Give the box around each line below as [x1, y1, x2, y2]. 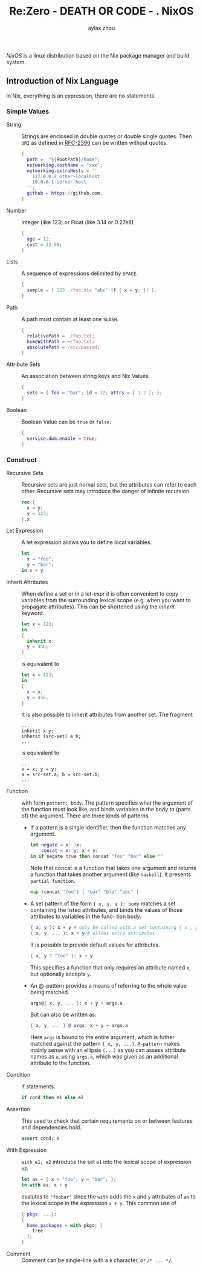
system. [6, 58, 26, 65]
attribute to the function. [30, 1059, 91, 1067]
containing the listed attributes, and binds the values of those [30, 906, 183, 913]
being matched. [30, 988, 69, 996]
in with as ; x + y [21, 1182, 68, 1188]
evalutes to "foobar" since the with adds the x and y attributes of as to [21, 1192, 196, 1200]
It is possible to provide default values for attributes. [30, 941, 160, 948]
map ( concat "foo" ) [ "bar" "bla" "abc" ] [30, 889, 139, 895]
